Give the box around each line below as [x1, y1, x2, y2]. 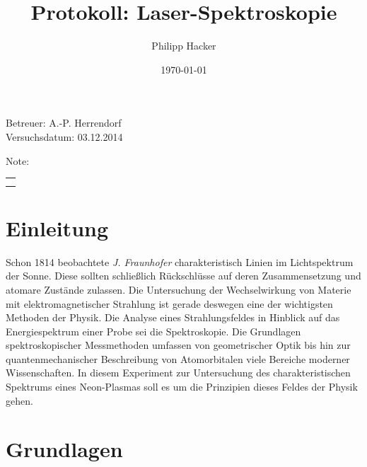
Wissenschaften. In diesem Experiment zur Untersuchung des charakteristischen [6, 365, 351, 380]
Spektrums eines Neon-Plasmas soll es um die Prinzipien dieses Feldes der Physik [6, 379, 358, 394]
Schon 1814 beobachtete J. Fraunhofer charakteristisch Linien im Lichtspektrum [6, 254, 354, 269]
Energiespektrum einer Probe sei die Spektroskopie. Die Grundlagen [6, 323, 301, 338]
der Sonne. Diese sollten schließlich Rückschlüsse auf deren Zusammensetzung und [6, 268, 361, 283]
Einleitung [6, 213, 109, 242]
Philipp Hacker [151, 38, 216, 53]
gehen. [6, 393, 33, 408]
